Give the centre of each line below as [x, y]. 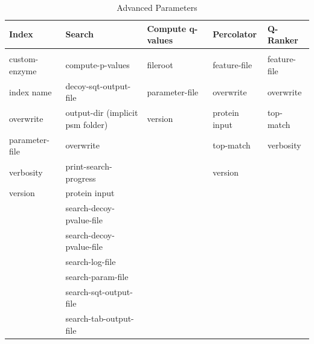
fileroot [160, 65]
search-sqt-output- [99, 291]
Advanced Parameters [157, 7]
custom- [24, 59]
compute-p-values [98, 65]
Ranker [283, 40]
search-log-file [91, 262]
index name [30, 91]
